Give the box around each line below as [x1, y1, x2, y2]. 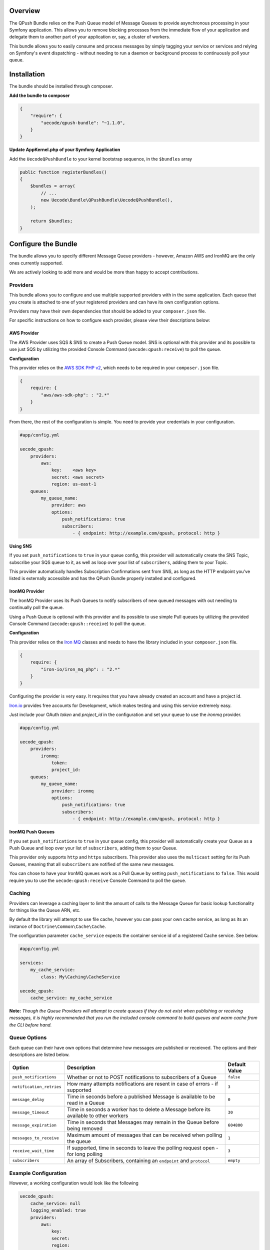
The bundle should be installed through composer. [9, 83, 113, 89]
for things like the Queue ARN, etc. [9, 907, 81, 913]
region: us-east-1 [51, 481, 97, 487]
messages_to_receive [12, 1135, 59, 1141]
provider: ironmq [51, 788, 94, 793]
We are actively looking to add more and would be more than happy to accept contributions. [9, 269, 199, 275]
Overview [9, 6, 40, 15]
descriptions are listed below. [9, 1051, 70, 1057]
